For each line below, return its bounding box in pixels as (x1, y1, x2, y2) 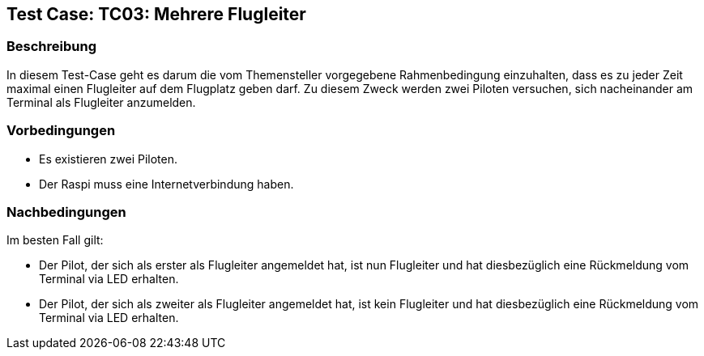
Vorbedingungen (6, 122, 116, 139)
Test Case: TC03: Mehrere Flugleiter (6, 4, 306, 24)
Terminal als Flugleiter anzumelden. (6, 95, 196, 109)
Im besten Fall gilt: (6, 233, 104, 248)
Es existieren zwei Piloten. (39, 151, 178, 166)
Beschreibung (6, 38, 97, 55)
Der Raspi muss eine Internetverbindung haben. (39, 176, 294, 191)
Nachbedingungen (6, 203, 126, 220)
